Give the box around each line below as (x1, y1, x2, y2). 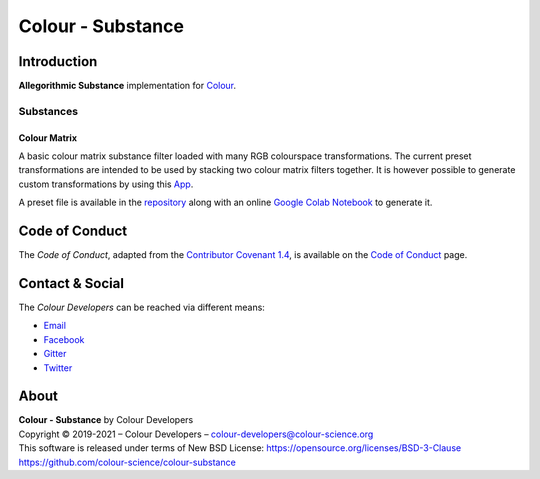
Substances (18, 104, 79, 118)
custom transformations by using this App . (18, 178, 194, 190)
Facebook (43, 333, 85, 345)
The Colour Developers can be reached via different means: (18, 301, 265, 313)
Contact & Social (18, 275, 125, 292)
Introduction (18, 53, 98, 70)
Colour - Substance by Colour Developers (18, 414, 194, 426)
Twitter (43, 361, 73, 374)
